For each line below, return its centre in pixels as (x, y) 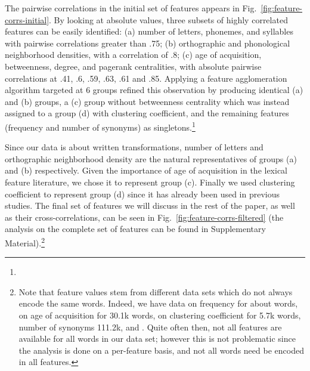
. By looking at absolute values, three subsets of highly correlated (168, 19)
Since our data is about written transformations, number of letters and (134, 147)
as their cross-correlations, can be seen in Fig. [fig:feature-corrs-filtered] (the (144, 217)
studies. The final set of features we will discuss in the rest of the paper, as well (150, 205)
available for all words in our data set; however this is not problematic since (157, 338)
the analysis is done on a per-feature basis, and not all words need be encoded (161, 350)
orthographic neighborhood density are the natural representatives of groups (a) (151, 158)
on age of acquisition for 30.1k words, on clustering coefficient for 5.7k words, (160, 315)
